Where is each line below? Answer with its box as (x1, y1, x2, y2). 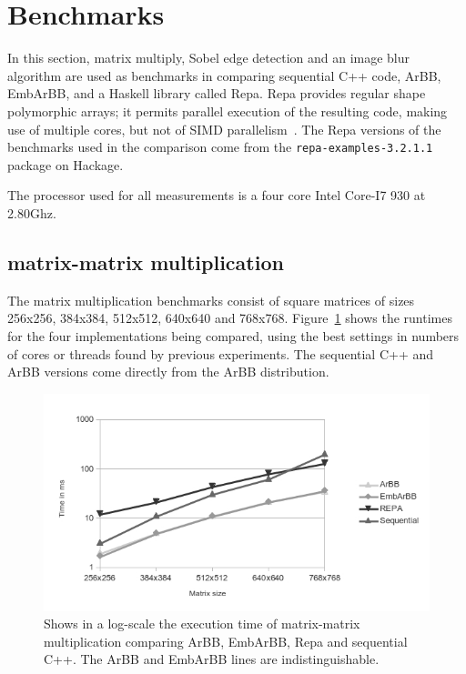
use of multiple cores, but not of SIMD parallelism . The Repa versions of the (7, 119, 441, 138)
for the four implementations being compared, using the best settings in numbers (7, 326, 460, 345)
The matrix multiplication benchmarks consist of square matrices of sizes (7, 290, 415, 309)
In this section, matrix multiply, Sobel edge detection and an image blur (7, 48, 410, 67)
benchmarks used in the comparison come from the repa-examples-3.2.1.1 (7, 137, 433, 156)
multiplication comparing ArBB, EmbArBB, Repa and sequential (44, 631, 408, 650)
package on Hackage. (7, 155, 124, 174)
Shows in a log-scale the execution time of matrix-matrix (44, 614, 360, 633)
